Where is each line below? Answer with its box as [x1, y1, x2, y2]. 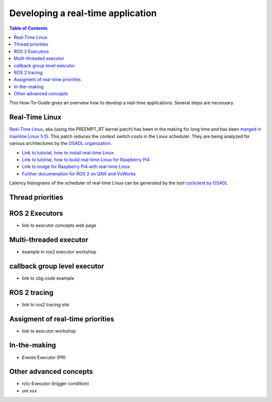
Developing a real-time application [9, 8, 157, 19]
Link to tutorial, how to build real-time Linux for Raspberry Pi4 [22, 156, 150, 163]
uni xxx [22, 387, 37, 393]
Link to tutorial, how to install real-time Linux [22, 149, 114, 155]
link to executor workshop [22, 328, 76, 334]
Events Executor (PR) [22, 354, 66, 360]
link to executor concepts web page [22, 222, 97, 228]
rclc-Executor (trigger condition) [22, 380, 89, 387]
